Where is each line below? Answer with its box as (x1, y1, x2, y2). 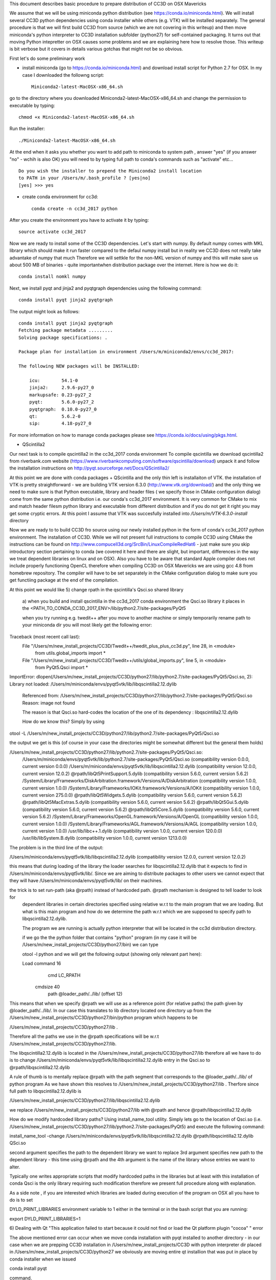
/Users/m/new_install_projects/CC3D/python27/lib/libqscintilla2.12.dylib (9, 1097, 160, 1103)
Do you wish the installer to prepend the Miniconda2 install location (18, 168, 202, 174)
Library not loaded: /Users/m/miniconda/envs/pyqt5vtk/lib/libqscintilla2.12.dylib (9, 681, 177, 687)
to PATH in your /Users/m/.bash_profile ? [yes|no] (18, 175, 151, 181)
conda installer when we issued (9, 1256, 76, 1262)
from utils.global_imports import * (35, 650, 106, 656)
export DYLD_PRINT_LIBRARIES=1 (9, 1215, 81, 1222)
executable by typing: (9, 102, 55, 109)
